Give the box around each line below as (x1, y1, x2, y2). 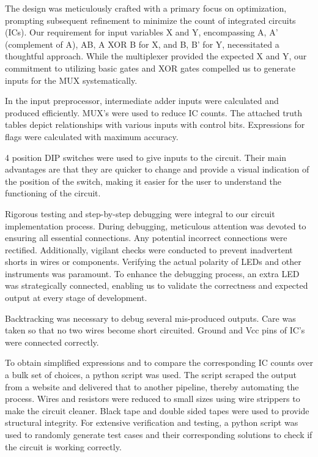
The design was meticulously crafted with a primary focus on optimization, (5, 2, 287, 14)
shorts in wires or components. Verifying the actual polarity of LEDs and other (5, 255, 301, 268)
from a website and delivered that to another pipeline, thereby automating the (5, 380, 299, 393)
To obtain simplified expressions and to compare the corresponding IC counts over (5, 356, 313, 369)
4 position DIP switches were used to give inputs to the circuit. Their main (5, 150, 287, 163)
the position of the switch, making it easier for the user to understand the (5, 174, 282, 187)
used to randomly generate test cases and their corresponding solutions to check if (5, 428, 312, 440)
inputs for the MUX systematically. (5, 73, 138, 86)
